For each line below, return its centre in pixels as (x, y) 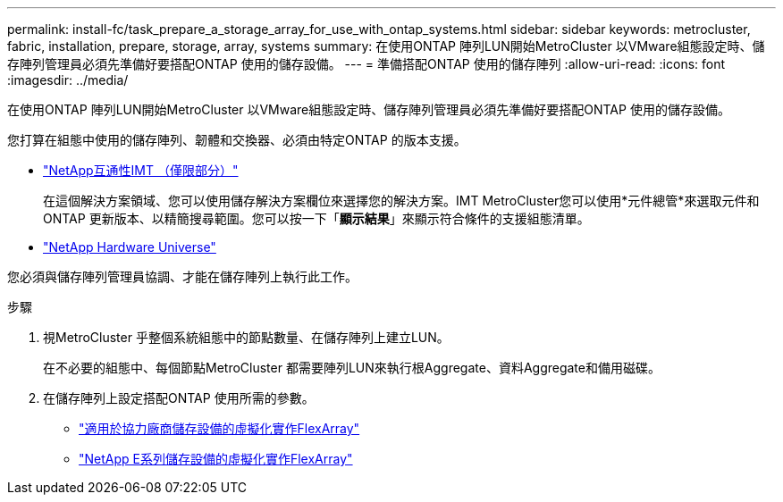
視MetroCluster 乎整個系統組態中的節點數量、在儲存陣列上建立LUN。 (246, 337)
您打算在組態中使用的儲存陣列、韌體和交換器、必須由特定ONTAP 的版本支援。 (237, 140)
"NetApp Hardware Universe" (130, 247)
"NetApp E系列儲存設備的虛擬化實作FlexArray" (216, 459)
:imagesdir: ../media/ (68, 80)
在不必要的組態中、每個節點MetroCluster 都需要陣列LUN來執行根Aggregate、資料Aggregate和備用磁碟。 (352, 368)
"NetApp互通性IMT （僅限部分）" (141, 170)
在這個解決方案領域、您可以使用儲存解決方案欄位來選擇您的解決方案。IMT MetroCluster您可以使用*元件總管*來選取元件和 (401, 201)
